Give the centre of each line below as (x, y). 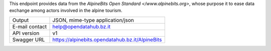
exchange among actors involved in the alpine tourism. (66, 10)
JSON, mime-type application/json (93, 20)
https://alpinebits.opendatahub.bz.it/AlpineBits (107, 40)
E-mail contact (30, 26)
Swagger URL (29, 40)
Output (21, 20)
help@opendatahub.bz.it (81, 26)
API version (26, 33)
